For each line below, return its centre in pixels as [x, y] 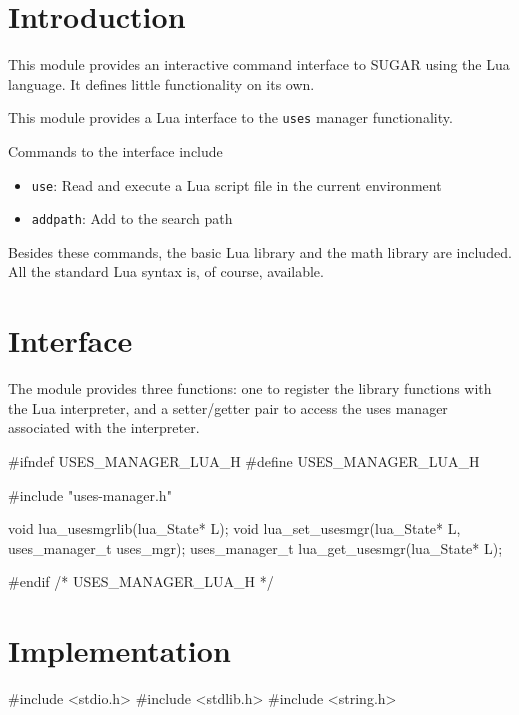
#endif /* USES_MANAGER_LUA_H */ [141, 581]
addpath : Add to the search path [132, 218]
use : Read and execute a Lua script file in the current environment [236, 184]
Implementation [119, 650]
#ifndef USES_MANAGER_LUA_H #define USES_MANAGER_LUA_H [244, 460]
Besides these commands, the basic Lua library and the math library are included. [260, 251]
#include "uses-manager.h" [90, 494]
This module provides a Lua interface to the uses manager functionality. [230, 117]
